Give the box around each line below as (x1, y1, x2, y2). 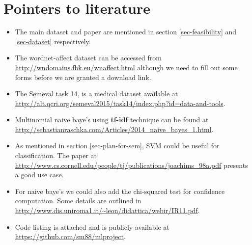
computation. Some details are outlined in (15, 195, 141, 206)
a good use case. (15, 169, 64, 180)
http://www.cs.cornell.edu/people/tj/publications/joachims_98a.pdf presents (15, 160, 248, 170)
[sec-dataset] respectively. (15, 36, 91, 46)
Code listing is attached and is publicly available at (15, 221, 169, 232)
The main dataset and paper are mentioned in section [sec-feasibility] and (15, 27, 237, 37)
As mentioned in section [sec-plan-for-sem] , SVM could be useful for (15, 140, 220, 151)
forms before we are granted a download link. (15, 72, 151, 82)
